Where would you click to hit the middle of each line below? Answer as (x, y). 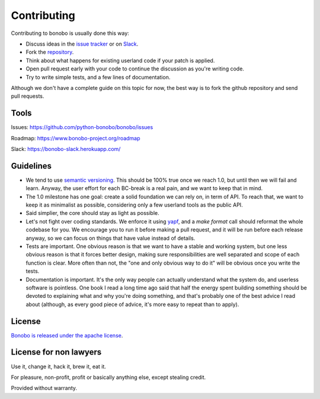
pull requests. (28, 96)
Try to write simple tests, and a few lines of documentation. (98, 77)
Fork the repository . (50, 52)
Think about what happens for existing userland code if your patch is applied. (120, 60)
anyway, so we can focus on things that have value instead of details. (111, 238)
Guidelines (31, 166)
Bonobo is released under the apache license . (67, 335)
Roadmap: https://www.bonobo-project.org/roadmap (76, 138)
